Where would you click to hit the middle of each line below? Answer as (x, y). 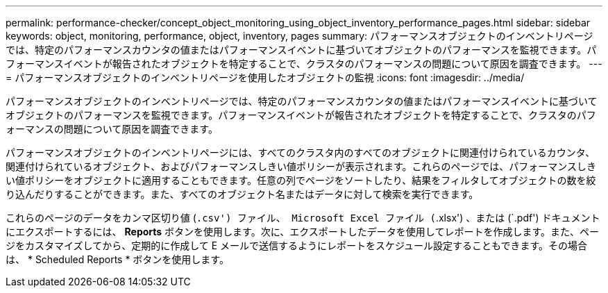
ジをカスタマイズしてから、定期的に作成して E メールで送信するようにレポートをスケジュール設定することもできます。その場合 (297, 245)
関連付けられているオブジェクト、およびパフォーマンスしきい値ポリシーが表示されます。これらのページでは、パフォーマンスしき (301, 166)
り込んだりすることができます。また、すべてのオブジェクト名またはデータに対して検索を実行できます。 (242, 194)
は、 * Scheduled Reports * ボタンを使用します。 (117, 259)
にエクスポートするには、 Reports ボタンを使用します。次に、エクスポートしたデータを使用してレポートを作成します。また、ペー (303, 232)
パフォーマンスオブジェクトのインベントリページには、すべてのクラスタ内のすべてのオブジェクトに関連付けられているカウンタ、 (301, 152)
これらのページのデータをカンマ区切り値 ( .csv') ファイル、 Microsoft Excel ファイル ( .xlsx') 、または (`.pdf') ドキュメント (303, 218)
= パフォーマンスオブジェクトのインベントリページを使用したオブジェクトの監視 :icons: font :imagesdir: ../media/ (265, 77)
